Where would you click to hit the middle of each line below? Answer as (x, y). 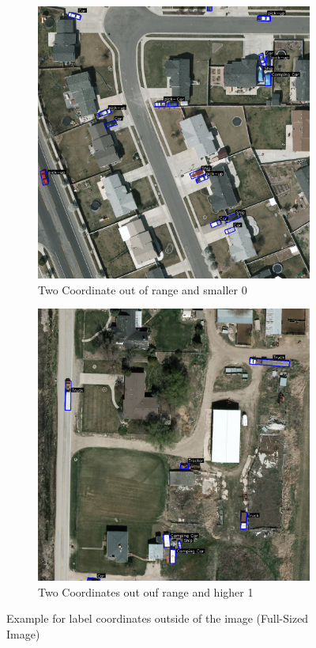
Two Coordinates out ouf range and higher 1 (146, 591)
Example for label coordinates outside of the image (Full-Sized (158, 618)
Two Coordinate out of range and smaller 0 (143, 289)
